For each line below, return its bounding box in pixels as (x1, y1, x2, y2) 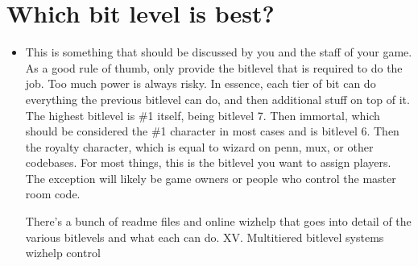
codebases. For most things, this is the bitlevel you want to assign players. (25, 154, 391, 171)
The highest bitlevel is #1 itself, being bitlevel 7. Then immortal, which (25, 106, 380, 123)
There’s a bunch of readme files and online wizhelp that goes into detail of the (25, 213, 412, 230)
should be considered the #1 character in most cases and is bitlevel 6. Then (25, 123, 399, 139)
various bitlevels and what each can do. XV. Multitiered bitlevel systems (25, 228, 384, 245)
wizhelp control (25, 244, 101, 261)
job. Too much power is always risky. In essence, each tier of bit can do (25, 75, 376, 92)
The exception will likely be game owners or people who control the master (25, 169, 396, 186)
